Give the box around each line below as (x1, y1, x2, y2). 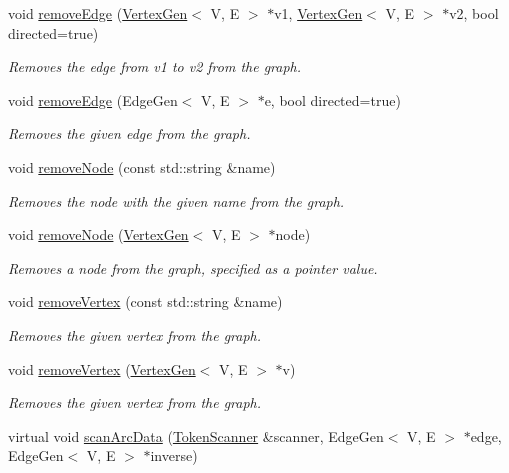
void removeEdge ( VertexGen (8, 3, 188, 23)
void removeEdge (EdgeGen (8, 89, 178, 110)
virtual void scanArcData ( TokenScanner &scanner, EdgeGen (8, 425, 384, 446)
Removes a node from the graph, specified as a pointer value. (8, 257, 378, 278)
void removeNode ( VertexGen (8, 224, 189, 245)
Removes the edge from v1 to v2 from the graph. (8, 56, 302, 77)
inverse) (150, 445, 198, 466)
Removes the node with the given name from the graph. (8, 190, 345, 211)
